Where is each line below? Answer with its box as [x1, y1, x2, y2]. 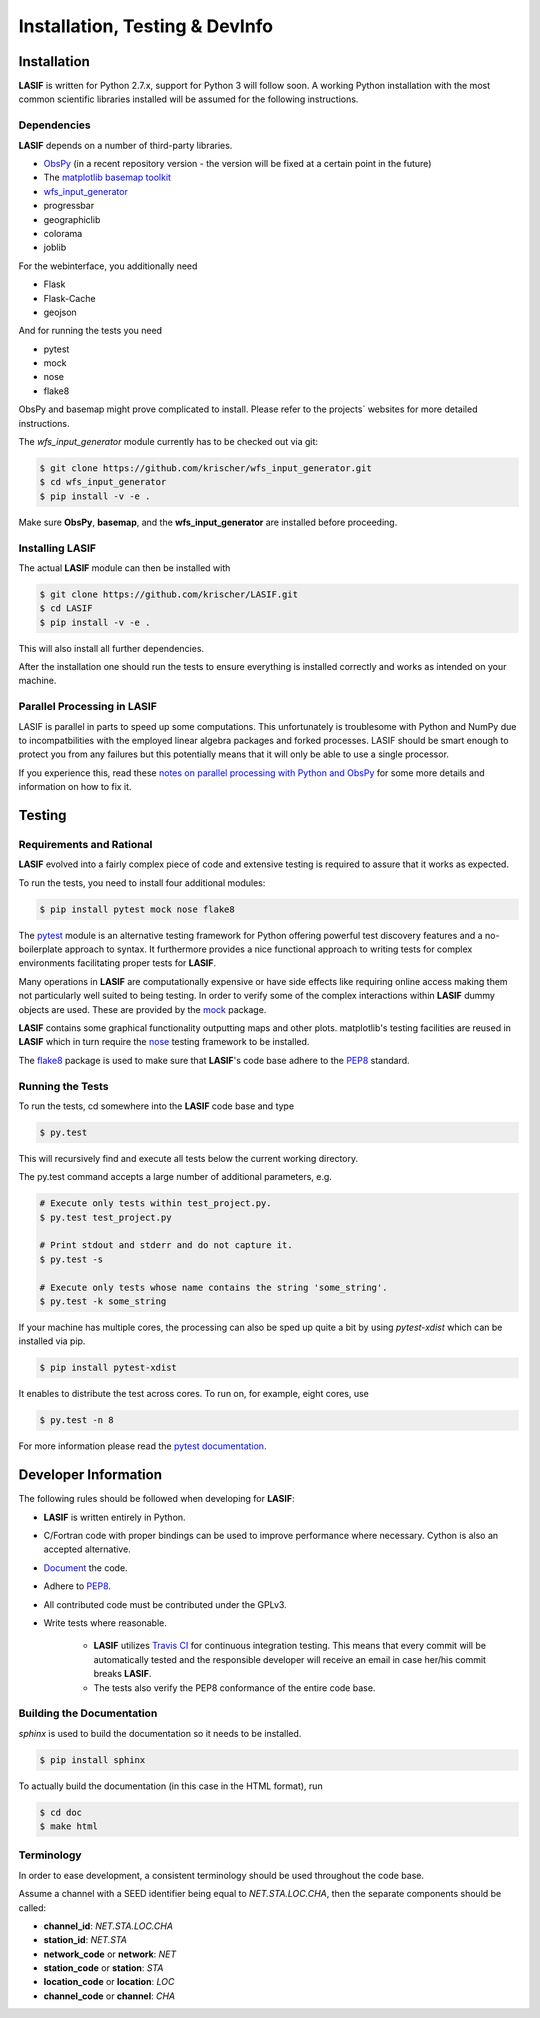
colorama [43, 227, 83, 239]
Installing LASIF [18, 541, 97, 555]
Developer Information [18, 1466, 163, 1484]
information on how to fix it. [18, 781, 132, 793]
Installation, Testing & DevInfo [18, 15, 274, 37]
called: [18, 1901, 47, 1914]
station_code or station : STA [43, 1962, 164, 1974]
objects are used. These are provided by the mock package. [18, 1003, 267, 1015]
